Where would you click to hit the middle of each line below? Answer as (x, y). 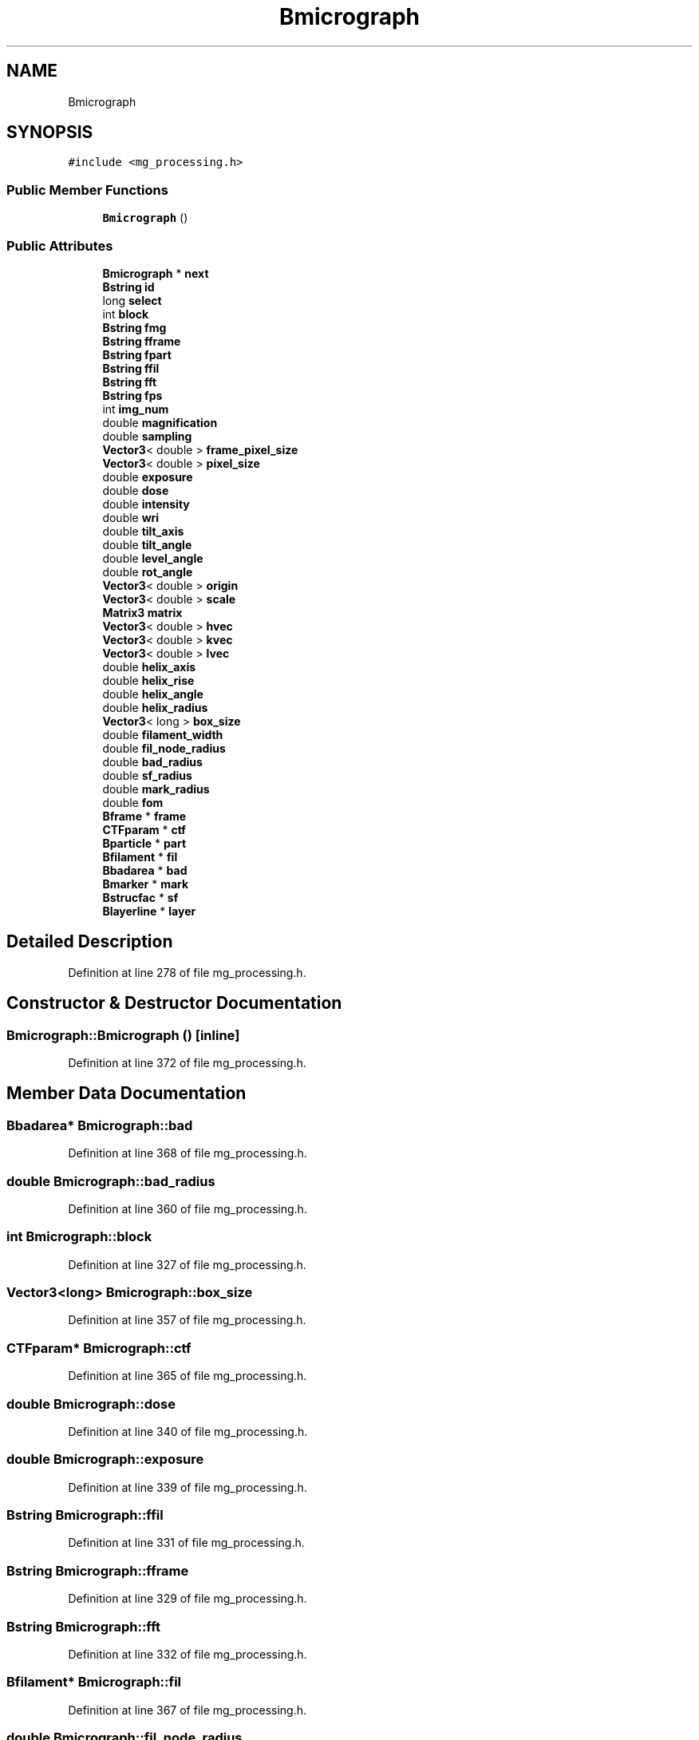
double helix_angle (153, 694)
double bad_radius (152, 761)
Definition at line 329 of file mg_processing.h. (188, 1599)
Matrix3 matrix (142, 612)
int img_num (136, 409)
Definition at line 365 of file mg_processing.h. (188, 1376)
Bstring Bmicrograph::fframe (98, 1570)
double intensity (146, 504)
